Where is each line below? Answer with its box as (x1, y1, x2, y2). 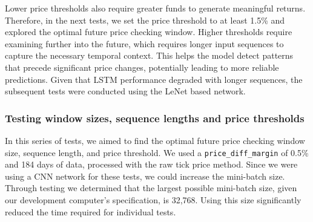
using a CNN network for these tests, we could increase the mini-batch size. (5, 169, 285, 182)
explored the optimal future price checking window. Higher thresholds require (5, 25, 292, 38)
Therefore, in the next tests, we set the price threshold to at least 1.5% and (5, 13, 285, 26)
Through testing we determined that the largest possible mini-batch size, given (5, 181, 297, 194)
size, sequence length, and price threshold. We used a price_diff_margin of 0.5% (5, 146, 309, 158)
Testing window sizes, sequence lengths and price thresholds (5, 110, 305, 125)
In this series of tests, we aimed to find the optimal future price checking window (5, 134, 305, 146)
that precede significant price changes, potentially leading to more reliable (5, 60, 279, 73)
